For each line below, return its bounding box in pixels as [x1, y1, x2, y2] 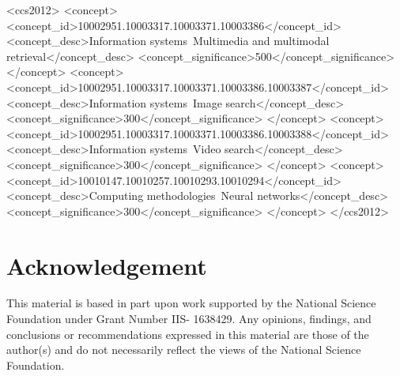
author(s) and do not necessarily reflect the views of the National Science [6, 341, 361, 358]
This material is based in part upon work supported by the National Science [6, 295, 376, 311]
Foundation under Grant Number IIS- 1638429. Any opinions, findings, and [6, 310, 372, 327]
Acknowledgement [6, 249, 207, 281]
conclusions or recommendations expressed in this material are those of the [6, 325, 369, 342]
